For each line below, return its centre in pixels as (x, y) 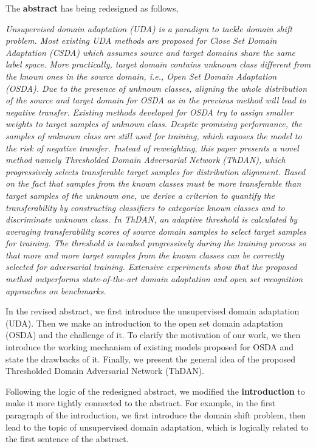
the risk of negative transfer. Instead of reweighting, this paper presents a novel (152, 147)
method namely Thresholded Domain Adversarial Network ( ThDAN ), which (146, 160)
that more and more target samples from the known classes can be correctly (145, 255)
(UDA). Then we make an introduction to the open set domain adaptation (144, 323)
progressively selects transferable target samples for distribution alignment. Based (156, 171)
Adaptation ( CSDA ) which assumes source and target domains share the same (151, 52)
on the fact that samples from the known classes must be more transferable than (153, 183)
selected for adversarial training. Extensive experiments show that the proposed (151, 267)
